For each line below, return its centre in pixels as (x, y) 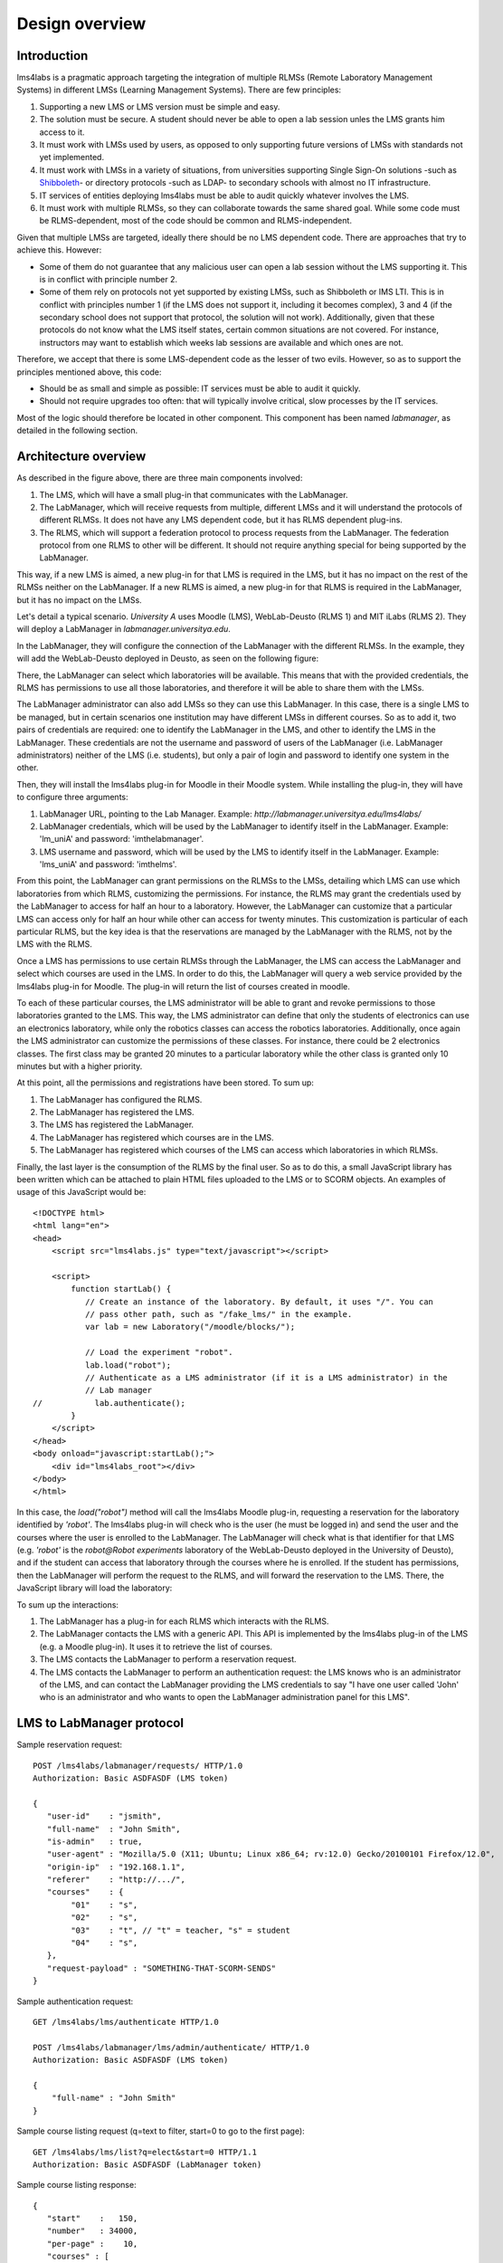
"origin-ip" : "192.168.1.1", (116, 1867)
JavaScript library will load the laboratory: (95, 1588)
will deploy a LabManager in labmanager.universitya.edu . (123, 629)
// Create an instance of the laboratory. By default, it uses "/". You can (259, 1302)
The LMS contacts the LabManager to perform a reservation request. (168, 1659)
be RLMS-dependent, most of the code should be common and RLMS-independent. (196, 221)
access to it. (62, 132)
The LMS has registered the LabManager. (117, 1125)
